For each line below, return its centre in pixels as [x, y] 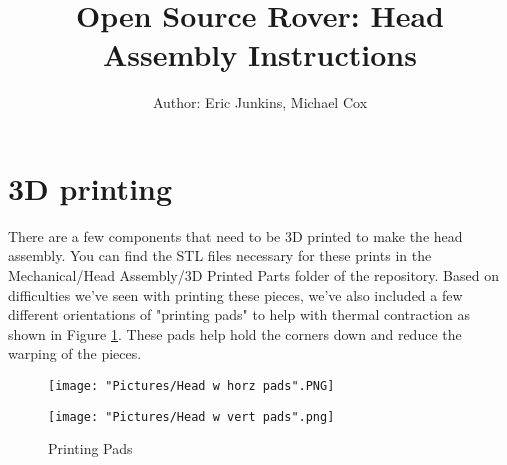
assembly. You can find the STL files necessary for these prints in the [220, 255]
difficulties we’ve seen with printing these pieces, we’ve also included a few [235, 294]
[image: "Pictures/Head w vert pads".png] [191, 416]
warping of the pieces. [75, 353]
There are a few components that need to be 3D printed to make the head [235, 235]
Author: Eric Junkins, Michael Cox [260, 102]
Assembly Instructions [260, 54]
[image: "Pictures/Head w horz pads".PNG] [191, 386]
